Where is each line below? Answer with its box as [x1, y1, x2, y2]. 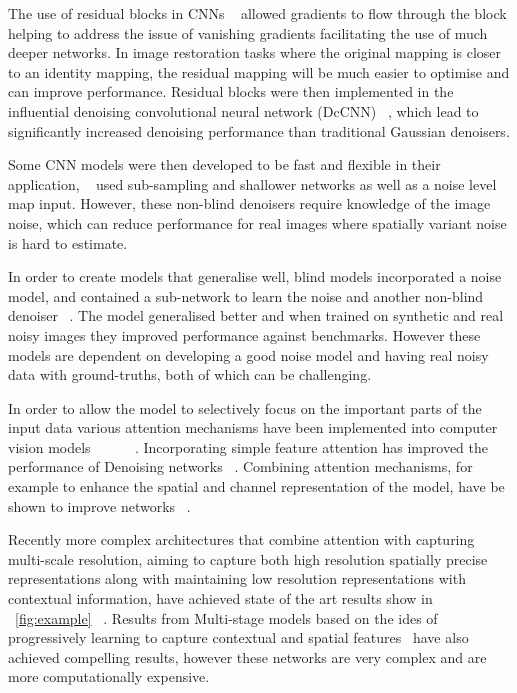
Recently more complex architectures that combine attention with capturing [8, 529, 475, 550]
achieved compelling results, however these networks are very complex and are [8, 646, 487, 667]
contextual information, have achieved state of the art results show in [8, 588, 433, 609]
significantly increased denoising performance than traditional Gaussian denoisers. [8, 120, 510, 141]
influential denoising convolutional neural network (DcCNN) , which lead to [8, 100, 479, 121]
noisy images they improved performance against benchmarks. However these [8, 324, 481, 345]
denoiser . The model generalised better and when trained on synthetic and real [8, 305, 504, 326]
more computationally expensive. [8, 666, 210, 687]
